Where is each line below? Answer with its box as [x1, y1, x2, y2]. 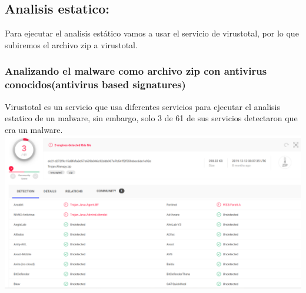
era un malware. [5, 123, 63, 135]
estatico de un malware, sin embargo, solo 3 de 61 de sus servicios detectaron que [5, 112, 298, 124]
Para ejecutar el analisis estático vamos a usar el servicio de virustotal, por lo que [5, 27, 299, 39]
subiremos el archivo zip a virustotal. [5, 38, 138, 51]
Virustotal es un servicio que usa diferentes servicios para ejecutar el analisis [5, 100, 280, 112]
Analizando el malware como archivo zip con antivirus [5, 64, 267, 78]
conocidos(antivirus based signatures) [5, 77, 186, 92]
